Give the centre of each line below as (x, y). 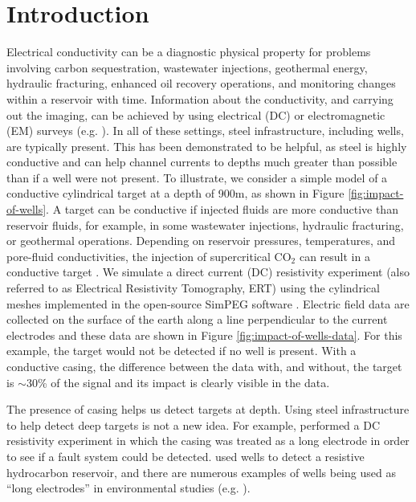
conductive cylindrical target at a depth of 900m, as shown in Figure (175, 193)
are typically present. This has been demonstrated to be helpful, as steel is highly (207, 146)
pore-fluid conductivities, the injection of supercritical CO (149, 256)
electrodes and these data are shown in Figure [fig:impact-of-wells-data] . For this (204, 335)
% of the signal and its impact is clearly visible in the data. (184, 382)
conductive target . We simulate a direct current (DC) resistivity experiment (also (208, 272)
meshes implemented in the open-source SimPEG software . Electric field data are (208, 303)
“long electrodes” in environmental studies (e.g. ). (128, 488)
